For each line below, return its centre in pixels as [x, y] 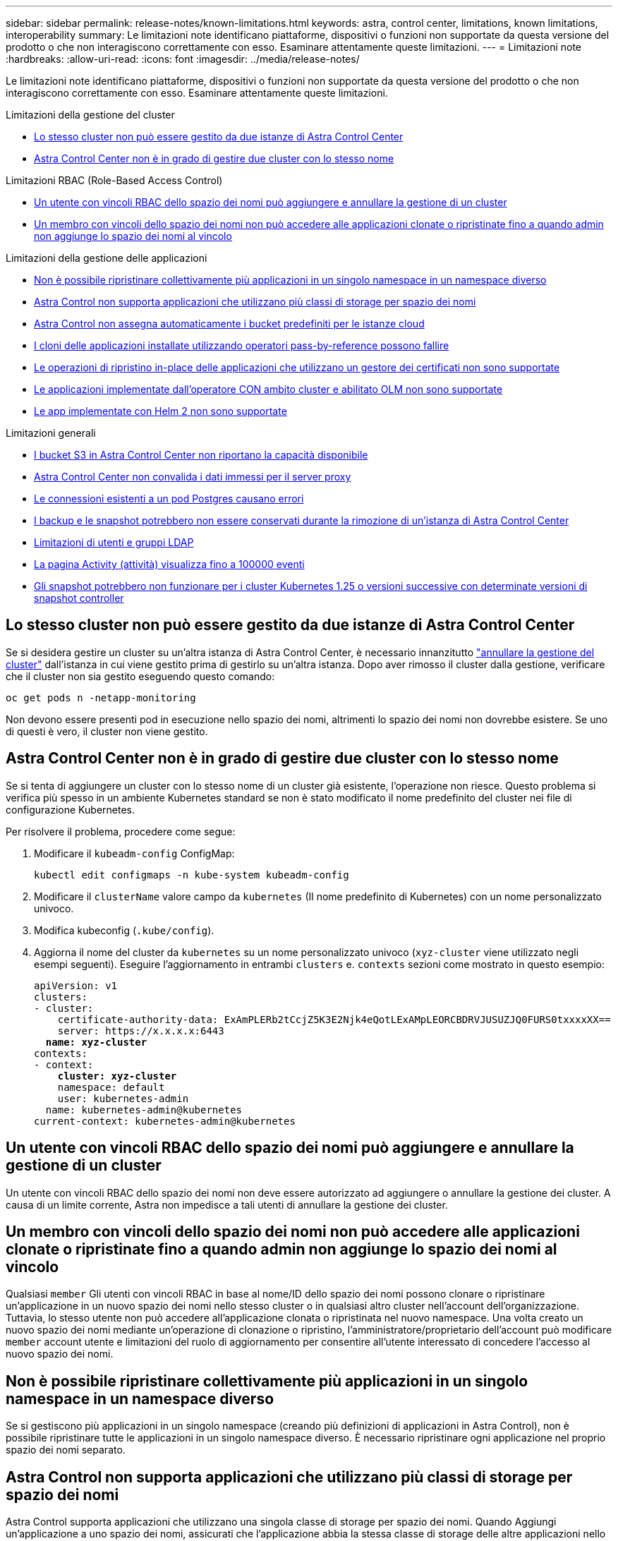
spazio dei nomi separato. [66, 1450]
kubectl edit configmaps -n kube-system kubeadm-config [192, 875]
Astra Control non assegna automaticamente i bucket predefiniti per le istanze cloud [229, 324]
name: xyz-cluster [96, 1042]
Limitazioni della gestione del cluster [90, 115]
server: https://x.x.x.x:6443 [141, 1031]
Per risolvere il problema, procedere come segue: [121, 831]
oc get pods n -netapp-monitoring [101, 697]
